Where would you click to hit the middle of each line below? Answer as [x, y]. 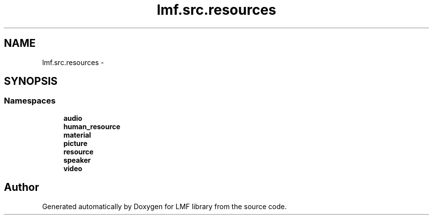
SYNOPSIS [31, 81]
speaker [77, 160]
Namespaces [30, 101]
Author [22, 187]
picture [75, 143]
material [77, 135]
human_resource [92, 126]
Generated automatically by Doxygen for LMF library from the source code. [164, 206]
